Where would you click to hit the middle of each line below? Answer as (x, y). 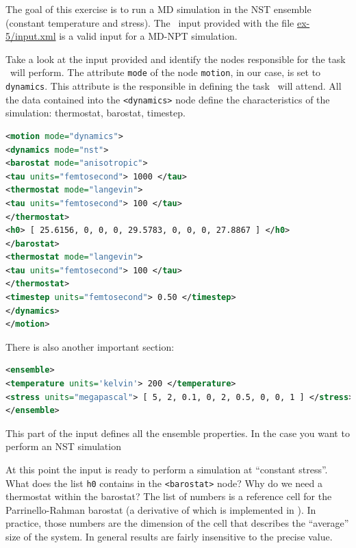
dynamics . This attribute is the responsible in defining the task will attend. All (174, 86)
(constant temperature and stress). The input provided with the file (150, 22)
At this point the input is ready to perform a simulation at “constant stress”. (167, 469)
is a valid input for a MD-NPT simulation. (148, 36)
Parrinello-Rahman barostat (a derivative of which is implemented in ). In (161, 509)
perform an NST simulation (63, 446)
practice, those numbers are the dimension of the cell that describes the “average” (177, 523)
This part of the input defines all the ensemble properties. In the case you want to (178, 433)
